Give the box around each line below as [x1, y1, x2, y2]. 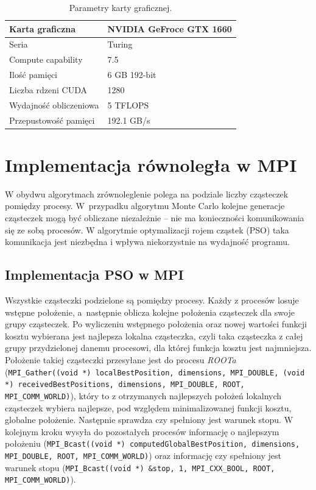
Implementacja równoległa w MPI [5, 152, 297, 177]
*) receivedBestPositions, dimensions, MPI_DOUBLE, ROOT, [5, 380, 245, 389]
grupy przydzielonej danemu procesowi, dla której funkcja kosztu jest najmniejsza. [5, 341, 312, 354]
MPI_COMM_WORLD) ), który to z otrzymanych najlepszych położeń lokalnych [5, 389, 282, 402]
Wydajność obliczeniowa [9, 98, 99, 111]
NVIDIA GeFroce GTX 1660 [107, 22, 232, 35]
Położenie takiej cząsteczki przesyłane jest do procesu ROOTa [5, 353, 236, 366]
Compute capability [9, 53, 83, 66]
